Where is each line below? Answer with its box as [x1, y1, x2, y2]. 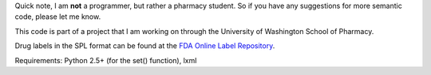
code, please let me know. [14, 12, 101, 21]
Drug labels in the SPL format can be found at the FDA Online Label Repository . [14, 41, 275, 51]
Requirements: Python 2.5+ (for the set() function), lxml [14, 55, 197, 65]
